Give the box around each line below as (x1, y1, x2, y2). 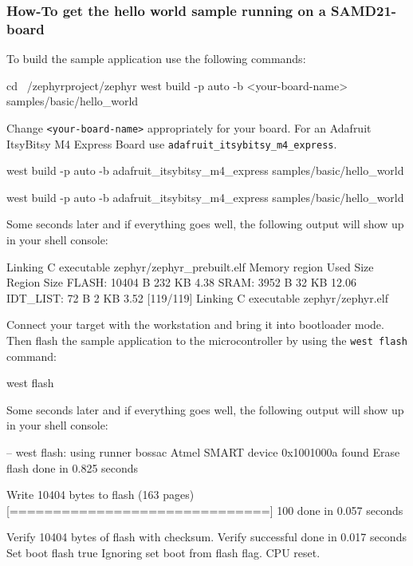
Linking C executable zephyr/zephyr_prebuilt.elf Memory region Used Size (6, 258, 374, 275)
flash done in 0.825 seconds (6, 459, 139, 476)
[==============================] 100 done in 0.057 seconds (6, 501, 403, 518)
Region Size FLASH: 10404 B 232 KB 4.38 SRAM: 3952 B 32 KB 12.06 (6, 274, 357, 291)
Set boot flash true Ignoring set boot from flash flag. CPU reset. (6, 544, 321, 560)
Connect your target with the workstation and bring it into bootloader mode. (6, 316, 384, 333)
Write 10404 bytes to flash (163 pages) (6, 486, 195, 503)
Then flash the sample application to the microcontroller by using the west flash (6, 331, 407, 348)
